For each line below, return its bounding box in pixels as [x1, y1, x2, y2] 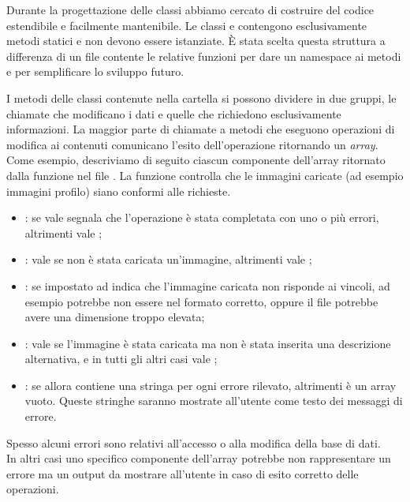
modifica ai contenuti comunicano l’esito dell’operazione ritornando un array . [6, 136, 378, 152]
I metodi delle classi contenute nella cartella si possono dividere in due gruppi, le [6, 89, 397, 106]
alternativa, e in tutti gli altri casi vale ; [24, 350, 218, 367]
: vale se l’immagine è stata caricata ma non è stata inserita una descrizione [24, 335, 391, 351]
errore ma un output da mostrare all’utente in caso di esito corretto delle [6, 465, 359, 481]
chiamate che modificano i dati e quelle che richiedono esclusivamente [6, 105, 341, 122]
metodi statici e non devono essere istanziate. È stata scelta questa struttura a [6, 32, 386, 49]
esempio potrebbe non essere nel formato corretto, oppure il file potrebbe [24, 293, 378, 309]
